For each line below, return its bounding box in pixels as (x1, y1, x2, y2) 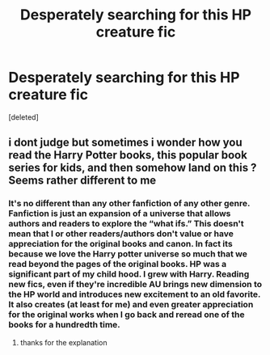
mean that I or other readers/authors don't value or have (8, 228, 234, 239)
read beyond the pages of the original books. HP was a (8, 259, 227, 270)
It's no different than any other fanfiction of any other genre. (8, 198, 251, 209)
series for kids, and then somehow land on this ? (8, 161, 257, 175)
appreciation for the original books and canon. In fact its (8, 239, 233, 250)
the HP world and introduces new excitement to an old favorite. (8, 289, 261, 300)
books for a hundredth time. (8, 319, 121, 331)
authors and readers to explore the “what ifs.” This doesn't (8, 218, 244, 230)
